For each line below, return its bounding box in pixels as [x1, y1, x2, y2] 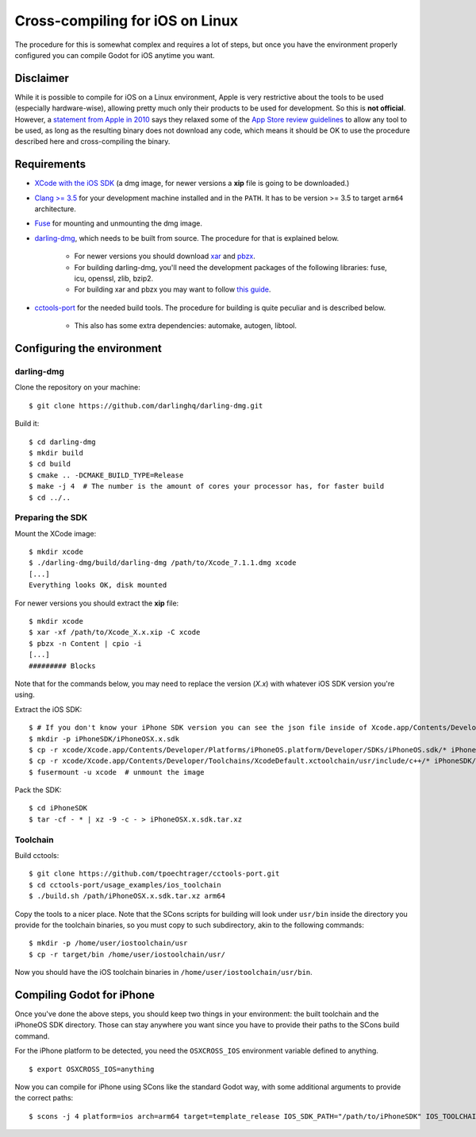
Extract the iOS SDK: [14, 704, 83, 714]
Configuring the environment [14, 342, 162, 355]
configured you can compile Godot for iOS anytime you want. [14, 50, 215, 60]
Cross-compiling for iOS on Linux [14, 12, 239, 29]
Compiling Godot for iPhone [14, 988, 155, 1001]
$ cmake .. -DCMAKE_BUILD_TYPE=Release [29, 470, 184, 480]
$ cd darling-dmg [29, 437, 96, 447]
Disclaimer [14, 72, 69, 85]
